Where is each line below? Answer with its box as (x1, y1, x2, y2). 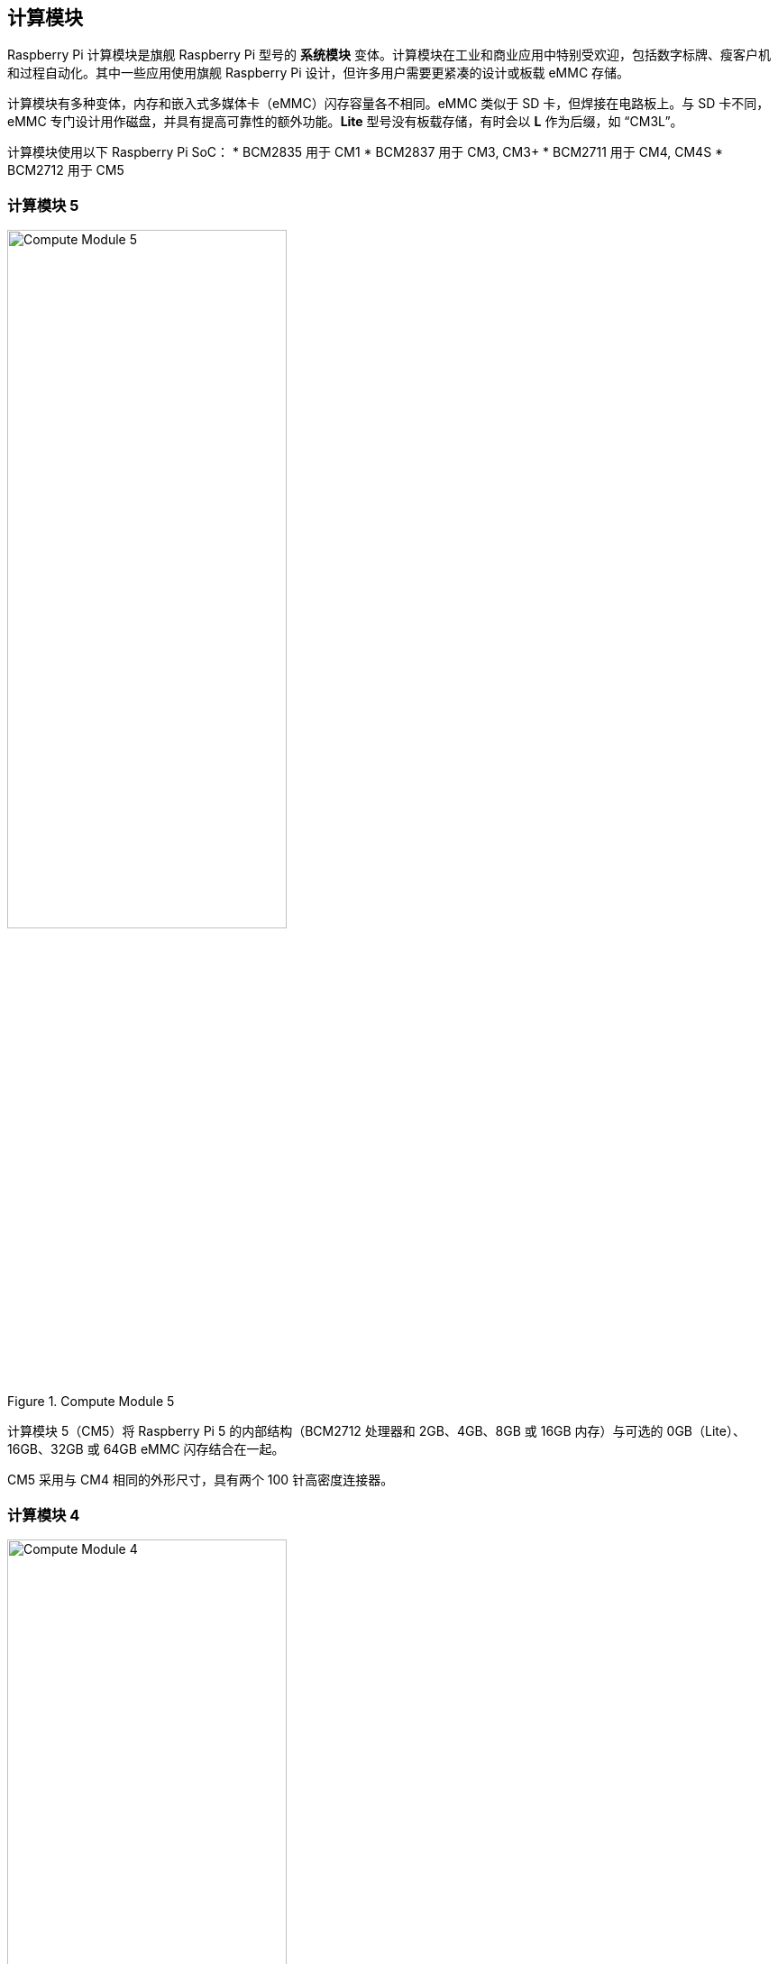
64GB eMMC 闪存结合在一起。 (103, 1441, 285, 1457)
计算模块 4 (7, 1505, 80, 1524)
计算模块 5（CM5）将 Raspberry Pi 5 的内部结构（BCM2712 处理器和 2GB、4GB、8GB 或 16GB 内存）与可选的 (7, 1423, 664, 1439)
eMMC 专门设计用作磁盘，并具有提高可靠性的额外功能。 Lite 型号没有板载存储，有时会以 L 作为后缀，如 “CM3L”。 (7, 114, 683, 130)
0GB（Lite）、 (666, 1423, 746, 1439)
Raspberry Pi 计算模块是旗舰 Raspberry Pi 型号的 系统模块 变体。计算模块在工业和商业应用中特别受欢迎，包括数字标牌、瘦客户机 (7, 47, 771, 63)
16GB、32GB (7, 1441, 84, 1457)
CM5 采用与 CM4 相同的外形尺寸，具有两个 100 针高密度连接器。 (7, 1472, 394, 1488)
